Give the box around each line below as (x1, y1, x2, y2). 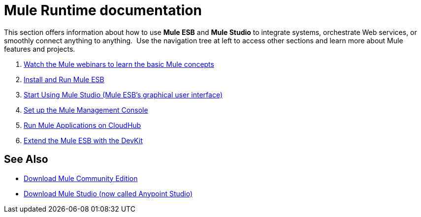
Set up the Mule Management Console (24, 105, 148, 114)
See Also (4, 153, 48, 166)
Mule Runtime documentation (4, 2, 202, 19)
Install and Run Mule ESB (24, 75, 104, 84)
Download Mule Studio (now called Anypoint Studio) (24, 189, 193, 198)
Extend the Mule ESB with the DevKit (24, 136, 143, 145)
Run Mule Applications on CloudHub (24, 121, 141, 129)
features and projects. (4, 44, 75, 53)
